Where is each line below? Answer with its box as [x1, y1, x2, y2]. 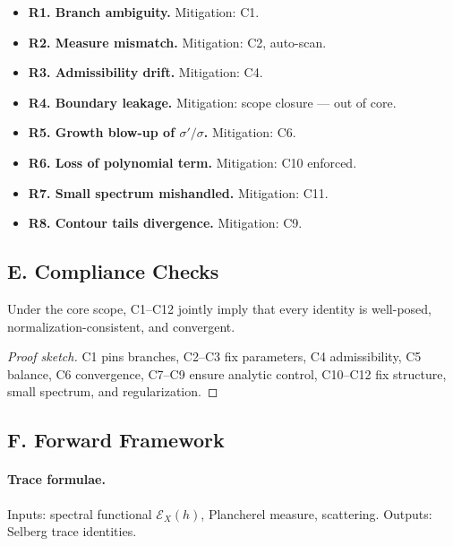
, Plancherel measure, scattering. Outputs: [201, 504, 432, 523]
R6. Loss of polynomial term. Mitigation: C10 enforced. [28, 152, 357, 171]
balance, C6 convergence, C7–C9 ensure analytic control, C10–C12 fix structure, [7, 364, 447, 383]
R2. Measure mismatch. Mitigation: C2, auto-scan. [28, 32, 327, 51]
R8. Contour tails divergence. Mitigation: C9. [28, 213, 303, 232]
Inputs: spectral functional [7, 504, 152, 523]
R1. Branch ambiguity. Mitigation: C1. [28, 3, 260, 21]
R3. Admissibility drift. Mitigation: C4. [28, 63, 263, 82]
